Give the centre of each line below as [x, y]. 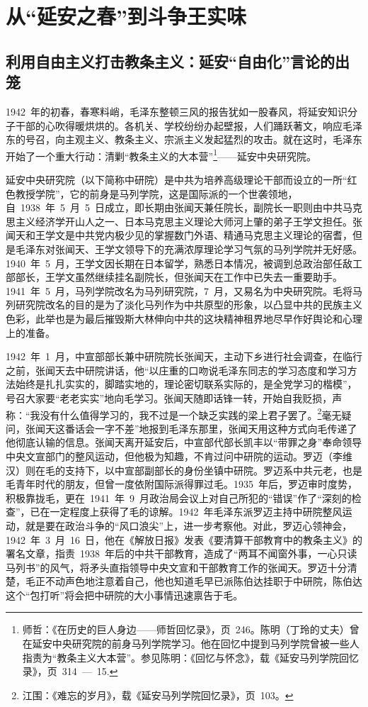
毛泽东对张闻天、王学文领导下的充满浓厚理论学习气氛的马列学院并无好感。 [189, 249]
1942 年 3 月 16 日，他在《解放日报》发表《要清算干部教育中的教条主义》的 [184, 539]
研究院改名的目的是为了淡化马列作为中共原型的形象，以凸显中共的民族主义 [189, 305]
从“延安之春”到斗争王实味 [126, 16]
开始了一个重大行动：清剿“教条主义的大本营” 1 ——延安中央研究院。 [161, 155]
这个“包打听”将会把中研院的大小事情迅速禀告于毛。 [125, 595]
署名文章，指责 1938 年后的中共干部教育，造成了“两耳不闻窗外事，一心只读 [182, 553]
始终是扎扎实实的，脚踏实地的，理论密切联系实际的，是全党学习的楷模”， [186, 384]
